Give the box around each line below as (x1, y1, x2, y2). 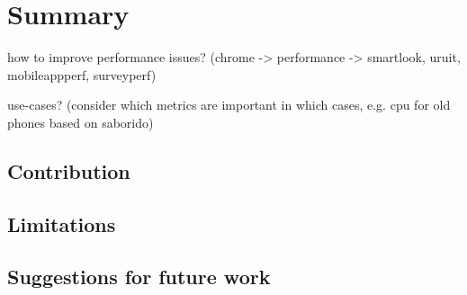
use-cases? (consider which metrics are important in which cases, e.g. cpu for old (7, 95, 451, 114)
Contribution (7, 156, 130, 184)
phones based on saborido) (7, 112, 154, 131)
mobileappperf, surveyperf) (7, 65, 157, 84)
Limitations (7, 210, 116, 237)
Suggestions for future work (7, 263, 271, 291)
